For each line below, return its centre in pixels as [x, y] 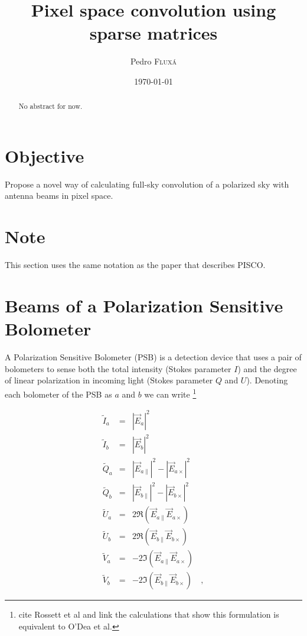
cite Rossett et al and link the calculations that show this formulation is [149, 614]
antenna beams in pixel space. [59, 196]
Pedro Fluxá [153, 61]
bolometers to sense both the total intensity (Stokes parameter [118, 368]
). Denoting [267, 380]
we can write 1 [170, 393]
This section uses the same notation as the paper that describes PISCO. [135, 265]
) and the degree [267, 368]
